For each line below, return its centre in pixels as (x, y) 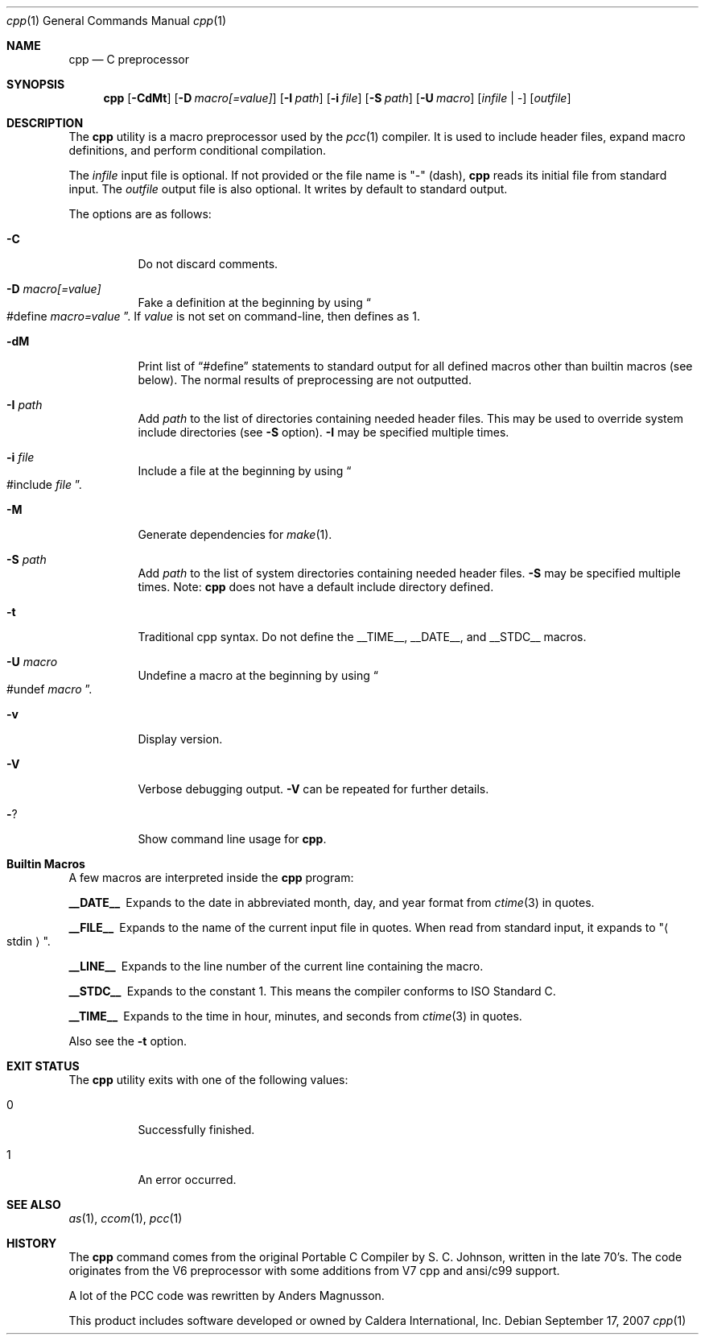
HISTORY (32, 1243)
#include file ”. (44, 484)
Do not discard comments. (208, 264)
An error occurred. (187, 1180)
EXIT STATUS (43, 1066)
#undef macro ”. (49, 689)
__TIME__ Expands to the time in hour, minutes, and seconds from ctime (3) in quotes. (295, 1016)
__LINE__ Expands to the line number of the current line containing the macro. (276, 966)
